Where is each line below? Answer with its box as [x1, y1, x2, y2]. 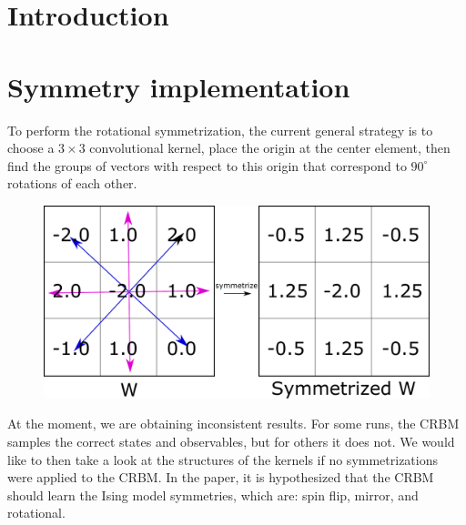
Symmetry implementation [7, 67, 350, 105]
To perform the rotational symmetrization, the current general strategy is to [7, 120, 433, 139]
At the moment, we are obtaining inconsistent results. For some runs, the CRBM [7, 414, 460, 433]
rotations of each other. [7, 174, 137, 193]
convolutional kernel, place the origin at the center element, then [89, 138, 451, 157]
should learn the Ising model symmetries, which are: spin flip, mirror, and [7, 485, 419, 504]
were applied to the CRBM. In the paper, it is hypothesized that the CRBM [7, 468, 434, 487]
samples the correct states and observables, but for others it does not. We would [7, 432, 455, 451]
